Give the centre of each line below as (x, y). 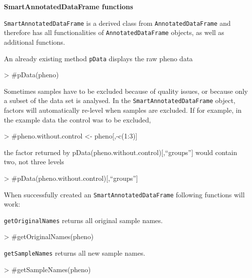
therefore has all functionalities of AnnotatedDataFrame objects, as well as (114, 32)
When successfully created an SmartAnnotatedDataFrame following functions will (124, 194)
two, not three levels (34, 162)
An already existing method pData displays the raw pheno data (99, 58)
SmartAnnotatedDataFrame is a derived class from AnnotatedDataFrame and (117, 23)
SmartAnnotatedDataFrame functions (69, 6)
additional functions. (35, 42)
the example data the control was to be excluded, (78, 119)
